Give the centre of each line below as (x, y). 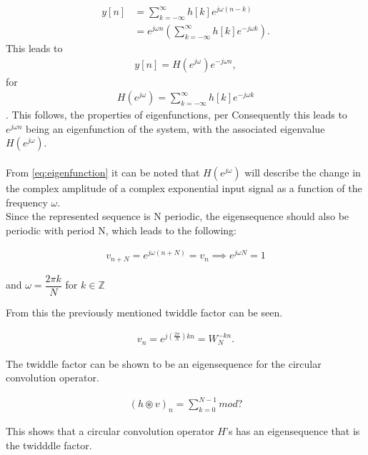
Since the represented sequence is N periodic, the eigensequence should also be (178, 216)
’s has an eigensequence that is (293, 431)
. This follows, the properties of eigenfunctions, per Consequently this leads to (176, 115)
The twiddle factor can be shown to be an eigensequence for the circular (164, 363)
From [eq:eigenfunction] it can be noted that (103, 172)
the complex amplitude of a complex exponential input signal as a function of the (184, 187)
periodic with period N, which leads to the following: (121, 230)
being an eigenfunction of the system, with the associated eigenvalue (175, 128)
